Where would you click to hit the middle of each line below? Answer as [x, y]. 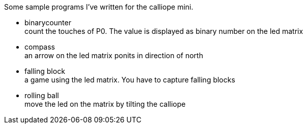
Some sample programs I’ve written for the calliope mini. [99, 7]
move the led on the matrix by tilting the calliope [105, 104]
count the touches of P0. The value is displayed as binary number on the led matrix [164, 31]
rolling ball [42, 95]
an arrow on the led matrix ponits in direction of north [114, 55]
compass [40, 47]
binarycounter [48, 23]
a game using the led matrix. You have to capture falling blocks [130, 80]
